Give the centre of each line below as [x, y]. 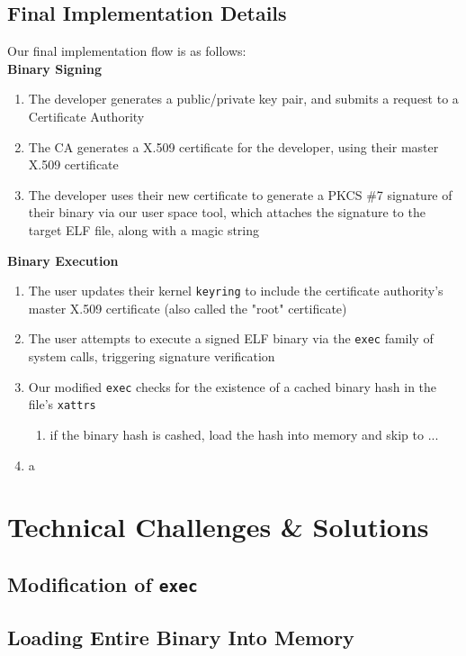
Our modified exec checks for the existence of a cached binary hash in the [233, 386]
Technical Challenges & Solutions [218, 527]
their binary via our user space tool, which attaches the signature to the [227, 212]
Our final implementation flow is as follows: [127, 51]
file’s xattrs [62, 404]
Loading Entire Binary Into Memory [181, 638]
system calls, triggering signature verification [152, 356]
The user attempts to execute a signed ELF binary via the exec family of [231, 338]
